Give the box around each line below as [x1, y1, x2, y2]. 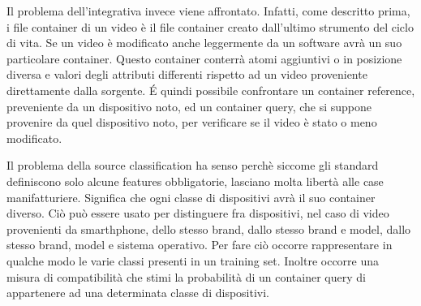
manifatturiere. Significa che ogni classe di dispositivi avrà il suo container [6, 188, 376, 205]
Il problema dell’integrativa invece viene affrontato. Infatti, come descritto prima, [6, 2, 410, 19]
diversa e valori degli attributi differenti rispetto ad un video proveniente [6, 66, 367, 83]
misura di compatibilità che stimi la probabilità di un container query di [6, 268, 366, 285]
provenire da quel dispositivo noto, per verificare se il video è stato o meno [6, 114, 377, 131]
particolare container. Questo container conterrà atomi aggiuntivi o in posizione [6, 50, 402, 67]
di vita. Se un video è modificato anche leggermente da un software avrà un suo [6, 34, 402, 51]
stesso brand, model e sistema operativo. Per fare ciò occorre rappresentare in [6, 236, 393, 253]
